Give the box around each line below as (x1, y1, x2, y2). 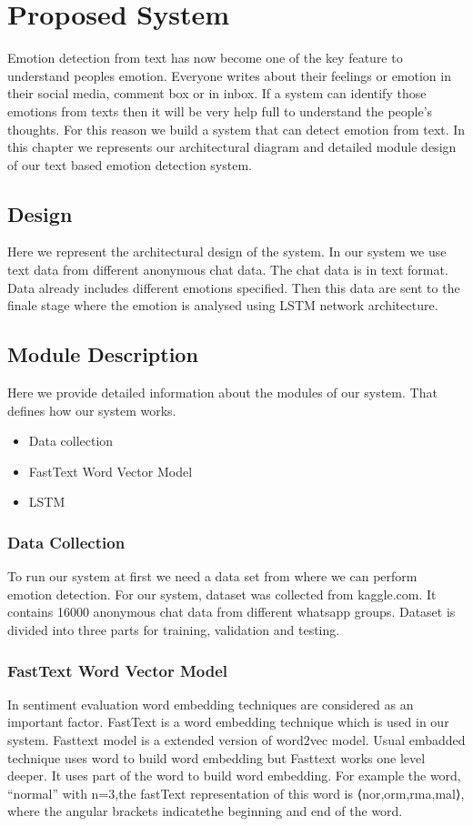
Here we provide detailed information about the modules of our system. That (7, 383, 438, 402)
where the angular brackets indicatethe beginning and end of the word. (7, 801, 403, 821)
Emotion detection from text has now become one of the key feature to (7, 48, 403, 67)
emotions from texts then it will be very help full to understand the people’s (7, 101, 433, 120)
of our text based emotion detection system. (7, 155, 252, 174)
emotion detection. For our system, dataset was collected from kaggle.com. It (7, 584, 437, 603)
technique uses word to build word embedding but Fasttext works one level (7, 748, 426, 767)
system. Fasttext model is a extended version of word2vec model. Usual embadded (7, 730, 466, 750)
